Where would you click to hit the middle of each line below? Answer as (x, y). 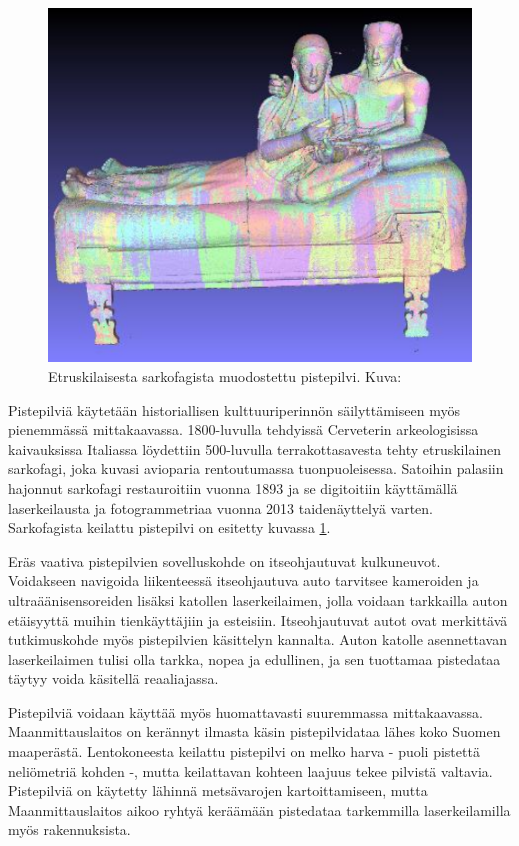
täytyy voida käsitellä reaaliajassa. (113, 678)
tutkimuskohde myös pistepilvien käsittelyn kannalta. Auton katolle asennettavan (257, 639)
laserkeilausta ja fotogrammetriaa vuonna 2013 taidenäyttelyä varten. (220, 507)
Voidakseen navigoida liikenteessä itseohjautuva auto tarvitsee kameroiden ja (243, 580)
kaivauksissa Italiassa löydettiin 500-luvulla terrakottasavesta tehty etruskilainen (255, 448)
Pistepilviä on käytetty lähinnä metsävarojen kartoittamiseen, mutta (218, 790)
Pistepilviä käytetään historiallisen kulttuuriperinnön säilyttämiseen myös (234, 409)
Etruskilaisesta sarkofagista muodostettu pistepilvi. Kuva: (225, 375)
